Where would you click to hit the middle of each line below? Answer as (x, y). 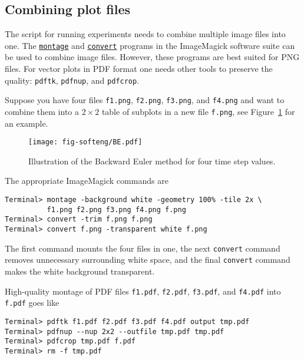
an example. (27, 123)
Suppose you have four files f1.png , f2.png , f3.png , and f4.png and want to (145, 100)
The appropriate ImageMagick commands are (87, 181)
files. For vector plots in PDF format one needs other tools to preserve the (139, 69)
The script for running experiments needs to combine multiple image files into (145, 34)
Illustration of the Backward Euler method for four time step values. (152, 161)
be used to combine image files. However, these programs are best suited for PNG (152, 57)
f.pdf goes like (32, 303)
